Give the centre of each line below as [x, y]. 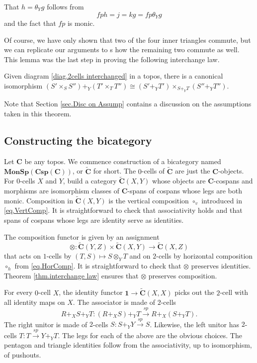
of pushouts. [23, 355]
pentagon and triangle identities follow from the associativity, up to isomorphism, [128, 345]
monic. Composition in [39, 200]
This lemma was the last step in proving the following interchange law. [112, 59]
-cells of [153, 171]
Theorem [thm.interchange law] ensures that [71, 275]
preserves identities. [221, 266]
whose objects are [179, 181]
